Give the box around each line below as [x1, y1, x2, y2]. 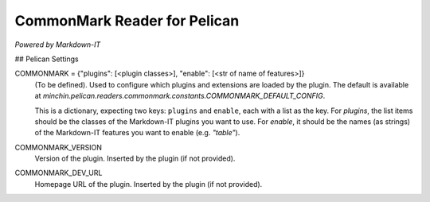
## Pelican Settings [14, 54, 79, 64]
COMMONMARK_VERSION [14, 142, 103, 152]
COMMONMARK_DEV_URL [14, 168, 103, 178]
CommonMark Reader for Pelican [14, 12, 240, 29]
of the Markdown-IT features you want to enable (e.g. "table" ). [34, 128, 240, 138]
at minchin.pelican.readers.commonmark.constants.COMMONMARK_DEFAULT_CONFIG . [34, 91, 326, 101]
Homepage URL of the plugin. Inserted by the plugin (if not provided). [34, 179, 263, 188]
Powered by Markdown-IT [14, 40, 101, 49]
